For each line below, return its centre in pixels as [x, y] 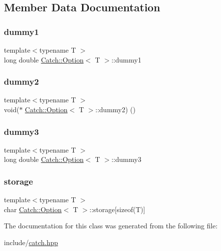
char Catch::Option [33, 209]
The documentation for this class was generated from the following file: [111, 226]
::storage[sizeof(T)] [117, 209]
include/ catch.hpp [31, 242]
